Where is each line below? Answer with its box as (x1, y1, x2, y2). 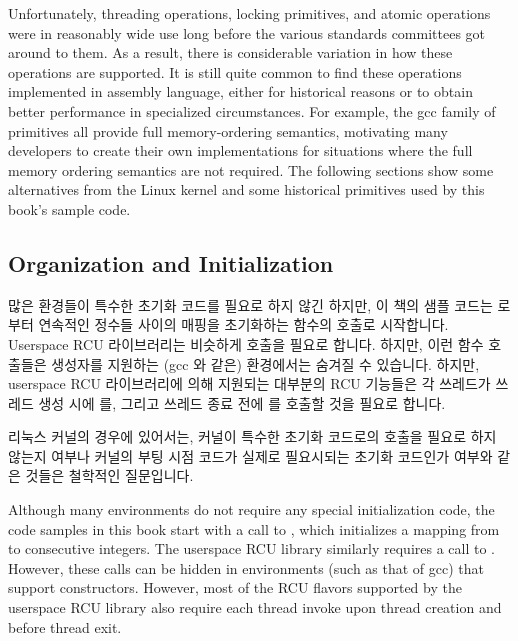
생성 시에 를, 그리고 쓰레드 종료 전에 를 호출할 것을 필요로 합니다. (38, 392, 446, 413)
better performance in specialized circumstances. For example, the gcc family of (8, 100, 496, 121)
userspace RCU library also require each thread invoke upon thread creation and (8, 597, 502, 618)
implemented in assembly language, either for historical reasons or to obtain (8, 81, 473, 102)
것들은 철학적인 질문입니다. (25, 465, 194, 486)
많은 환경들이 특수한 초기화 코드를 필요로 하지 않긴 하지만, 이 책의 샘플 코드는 (8, 294, 493, 315)
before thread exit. (8, 616, 122, 637)
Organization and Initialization (8, 247, 334, 278)
